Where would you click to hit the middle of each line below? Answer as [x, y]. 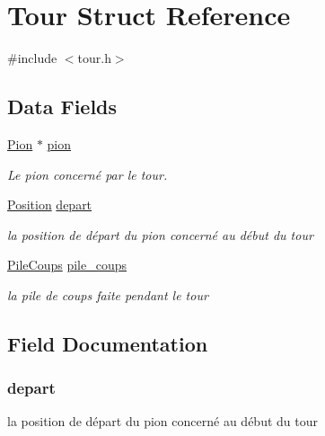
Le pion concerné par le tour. [88, 174]
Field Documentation [108, 343]
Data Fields [62, 107]
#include [32, 58]
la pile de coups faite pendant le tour [108, 294]
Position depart [50, 205]
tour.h [94, 58]
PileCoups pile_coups [67, 265]
